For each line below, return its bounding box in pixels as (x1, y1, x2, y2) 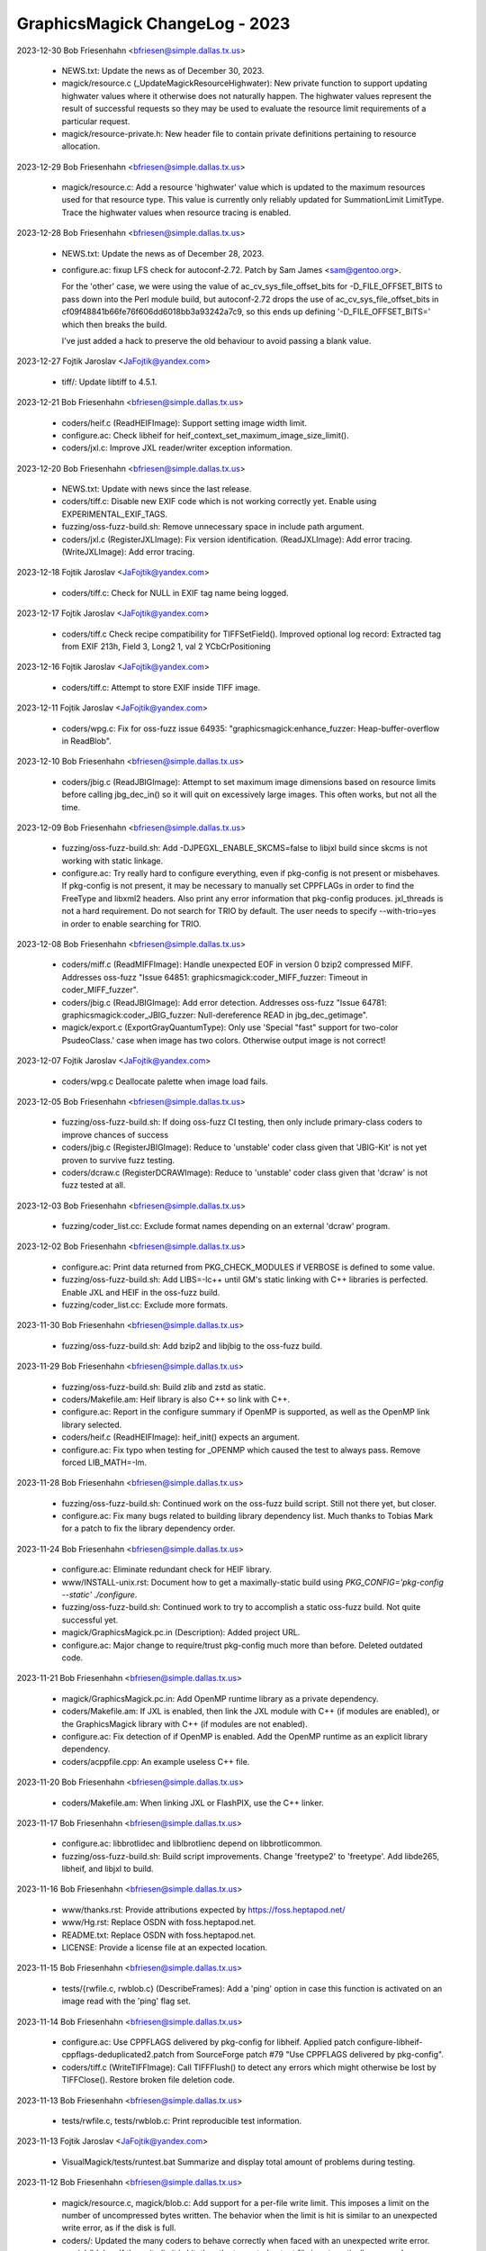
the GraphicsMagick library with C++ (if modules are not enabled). (61, 1718, 308, 1729)
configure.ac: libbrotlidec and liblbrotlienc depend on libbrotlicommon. (61, 1838, 323, 1849)
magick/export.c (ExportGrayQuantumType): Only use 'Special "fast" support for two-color (61, 1022, 399, 1033)
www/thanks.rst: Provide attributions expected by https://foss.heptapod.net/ (61, 1904, 346, 1915)
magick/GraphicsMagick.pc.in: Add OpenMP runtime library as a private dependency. (61, 1693, 379, 1704)
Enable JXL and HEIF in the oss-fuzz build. (61, 1287, 220, 1297)
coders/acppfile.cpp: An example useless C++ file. (61, 1756, 250, 1767)
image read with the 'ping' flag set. (61, 1995, 191, 2007)
